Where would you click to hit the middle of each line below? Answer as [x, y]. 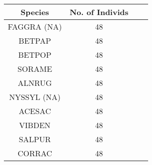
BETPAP [35, 41]
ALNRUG [35, 83]
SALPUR [35, 139]
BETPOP [35, 55]
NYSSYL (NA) [35, 97]
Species [35, 12]
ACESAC [35, 111]
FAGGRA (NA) [35, 26]
